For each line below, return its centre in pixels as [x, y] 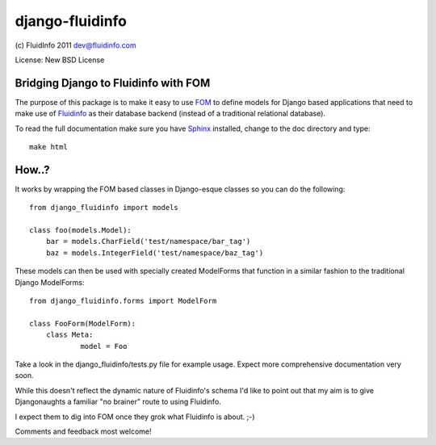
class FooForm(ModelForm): [83, 323]
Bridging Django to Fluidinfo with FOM [113, 83]
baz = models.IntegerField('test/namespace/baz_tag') [155, 253]
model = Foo [104, 346]
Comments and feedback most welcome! [84, 431]
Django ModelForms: [50, 282]
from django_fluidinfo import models [104, 208]
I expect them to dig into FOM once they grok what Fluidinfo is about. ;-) [135, 417]
